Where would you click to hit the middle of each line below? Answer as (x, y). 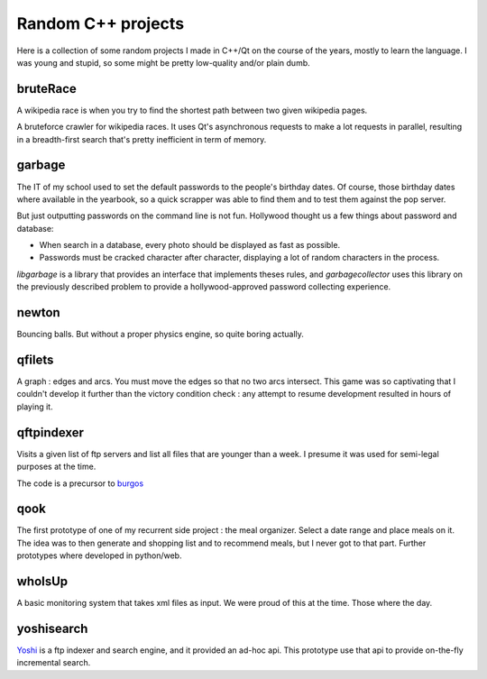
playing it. (35, 407)
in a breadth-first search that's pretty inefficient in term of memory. (142, 139)
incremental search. (54, 663)
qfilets (35, 359)
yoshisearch (52, 628)
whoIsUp (42, 582)
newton (38, 312)
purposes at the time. (56, 467)
